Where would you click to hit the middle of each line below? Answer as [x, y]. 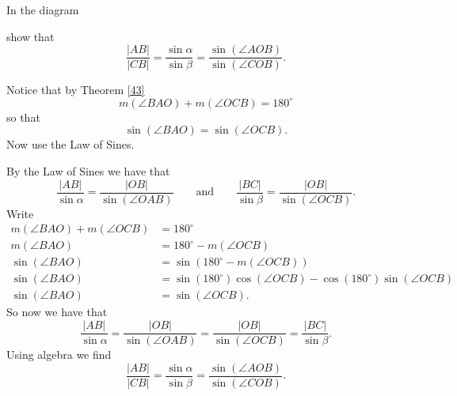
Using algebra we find [59, 355]
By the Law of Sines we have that [88, 171]
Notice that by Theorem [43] [76, 90]
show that [30, 36]
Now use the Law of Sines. [70, 144]
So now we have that [57, 312]
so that [23, 117]
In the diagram [43, 9]
